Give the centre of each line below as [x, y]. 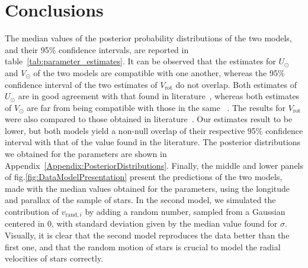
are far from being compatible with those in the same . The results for [156, 107]
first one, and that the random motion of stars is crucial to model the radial [143, 246]
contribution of [32, 212]
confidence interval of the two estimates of [81, 84]
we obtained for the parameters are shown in [86, 154]
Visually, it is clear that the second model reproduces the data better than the [147, 235]
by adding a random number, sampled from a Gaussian [185, 212]
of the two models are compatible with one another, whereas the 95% [159, 72]
